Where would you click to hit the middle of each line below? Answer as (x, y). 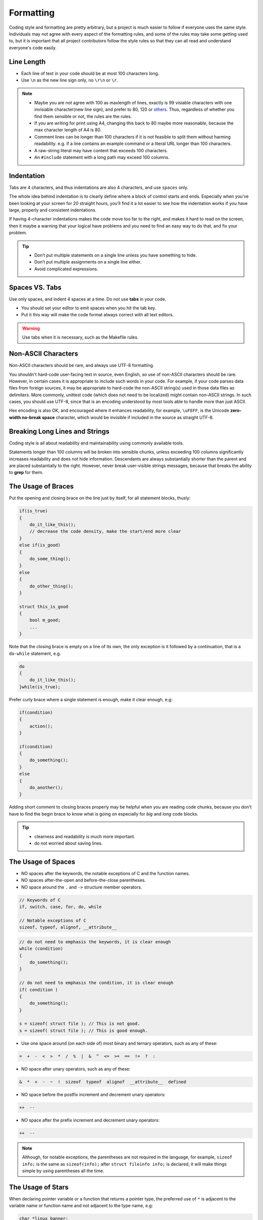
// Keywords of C (40, 900)
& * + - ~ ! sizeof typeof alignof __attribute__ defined (103, 1082)
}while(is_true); (40, 687)
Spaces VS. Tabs (35, 287)
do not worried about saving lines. (69, 843)
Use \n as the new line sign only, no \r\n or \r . (70, 80)
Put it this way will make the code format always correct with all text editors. (97, 315)
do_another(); (46, 788)
